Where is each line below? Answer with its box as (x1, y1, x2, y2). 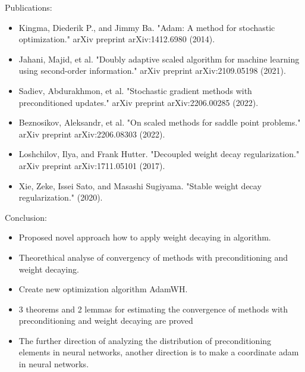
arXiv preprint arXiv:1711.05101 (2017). (18, 159, 165, 171)
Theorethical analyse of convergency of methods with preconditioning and (18, 251, 288, 263)
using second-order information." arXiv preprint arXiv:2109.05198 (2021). (18, 64, 286, 77)
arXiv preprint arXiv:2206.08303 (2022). (18, 127, 165, 140)
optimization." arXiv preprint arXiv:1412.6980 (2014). (18, 33, 215, 45)
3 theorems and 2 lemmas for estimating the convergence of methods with (18, 302, 288, 315)
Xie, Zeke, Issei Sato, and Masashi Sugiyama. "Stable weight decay (18, 179, 262, 192)
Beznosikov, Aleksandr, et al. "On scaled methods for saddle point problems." (18, 116, 301, 129)
